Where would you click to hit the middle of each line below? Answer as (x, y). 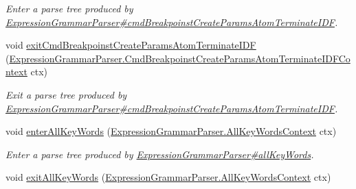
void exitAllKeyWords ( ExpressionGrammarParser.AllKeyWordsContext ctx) (168, 177)
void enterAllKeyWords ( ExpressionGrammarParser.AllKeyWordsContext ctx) (171, 131)
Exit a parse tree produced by (66, 94)
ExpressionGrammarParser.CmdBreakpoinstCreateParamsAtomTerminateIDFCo (180, 58)
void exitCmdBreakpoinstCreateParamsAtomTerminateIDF (131, 45)
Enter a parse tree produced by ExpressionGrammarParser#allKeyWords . (160, 154)
